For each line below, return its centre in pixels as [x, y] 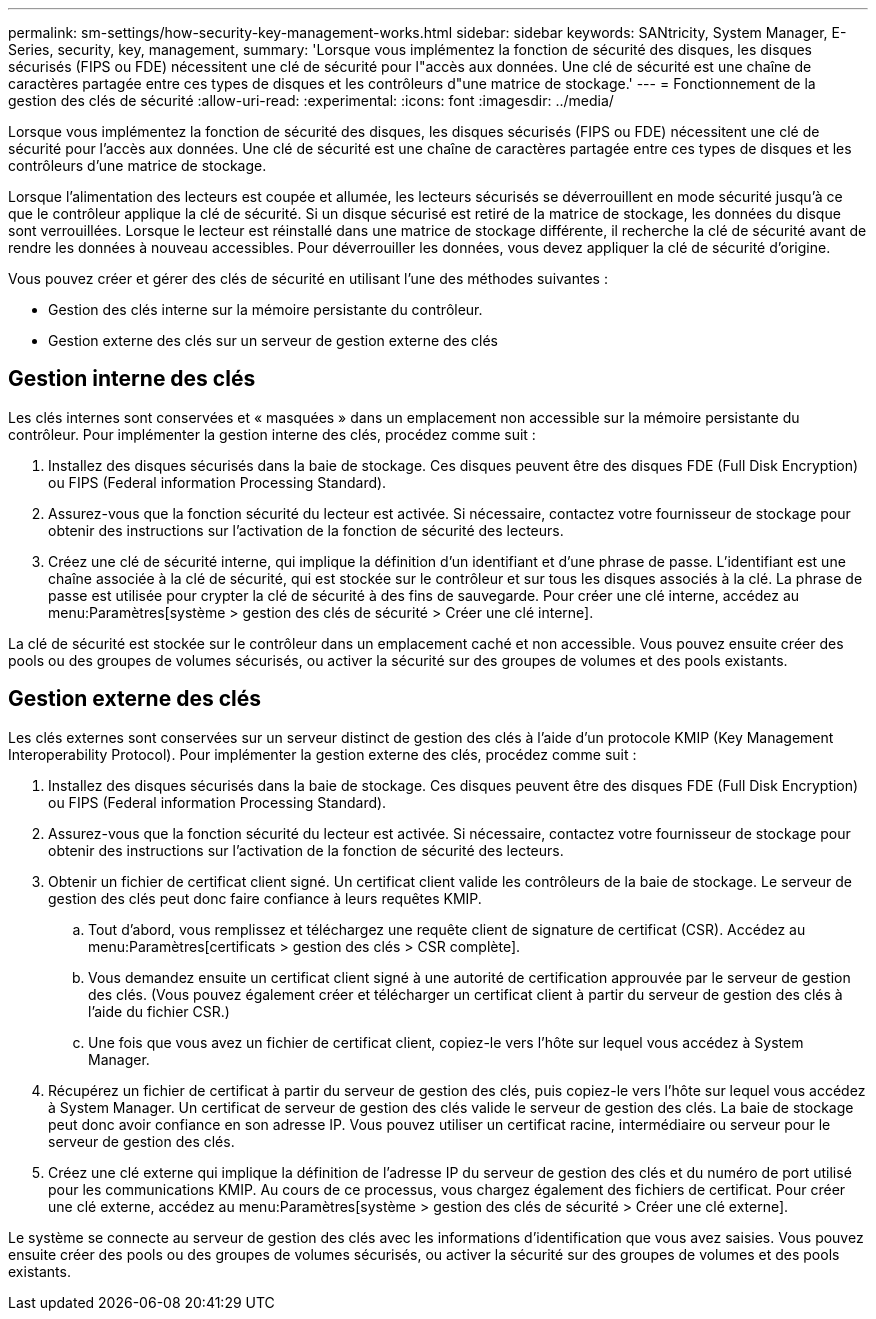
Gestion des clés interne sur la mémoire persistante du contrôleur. [265, 309]
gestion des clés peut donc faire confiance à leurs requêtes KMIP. [265, 898]
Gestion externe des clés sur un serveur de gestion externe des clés [273, 340]
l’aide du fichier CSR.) [159, 1011]
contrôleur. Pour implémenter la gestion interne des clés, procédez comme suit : [272, 434]
